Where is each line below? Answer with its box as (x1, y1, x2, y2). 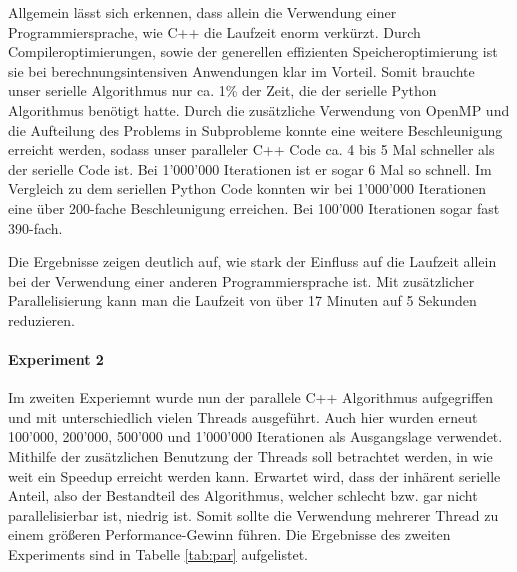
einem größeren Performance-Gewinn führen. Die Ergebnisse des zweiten (8, 524, 451, 545)
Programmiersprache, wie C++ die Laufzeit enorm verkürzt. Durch (8, 21, 421, 42)
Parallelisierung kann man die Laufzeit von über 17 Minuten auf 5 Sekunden (8, 290, 477, 311)
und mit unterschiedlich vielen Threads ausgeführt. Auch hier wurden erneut (8, 406, 478, 427)
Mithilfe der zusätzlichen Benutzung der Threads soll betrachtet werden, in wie (8, 446, 493, 467)
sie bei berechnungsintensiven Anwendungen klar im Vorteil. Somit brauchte (8, 60, 475, 81)
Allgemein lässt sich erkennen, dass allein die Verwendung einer (8, 2, 397, 22)
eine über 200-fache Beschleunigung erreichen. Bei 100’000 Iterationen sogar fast (8, 197, 500, 218)
